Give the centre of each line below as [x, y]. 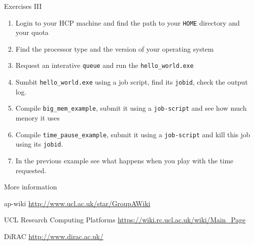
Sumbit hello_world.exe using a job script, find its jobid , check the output [132, 82]
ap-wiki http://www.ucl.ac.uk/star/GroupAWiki [77, 203]
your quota [32, 32]
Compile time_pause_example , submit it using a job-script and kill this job [133, 134]
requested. [31, 170]
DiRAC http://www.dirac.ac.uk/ [54, 236]
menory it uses [38, 118]
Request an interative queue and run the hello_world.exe [105, 65]
